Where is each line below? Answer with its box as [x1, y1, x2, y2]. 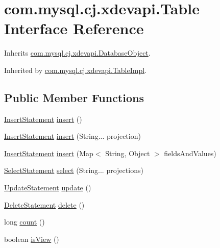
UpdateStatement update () [4, 182, 91, 193]
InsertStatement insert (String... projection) [4, 131, 141, 141]
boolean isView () [4, 233, 59, 244]
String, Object [105, 147, 150, 158]
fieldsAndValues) [164, 147, 216, 158]
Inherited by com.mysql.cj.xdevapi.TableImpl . [4, 64, 147, 75]
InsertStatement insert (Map [4, 147, 93, 158]
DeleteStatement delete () [4, 199, 85, 210]
